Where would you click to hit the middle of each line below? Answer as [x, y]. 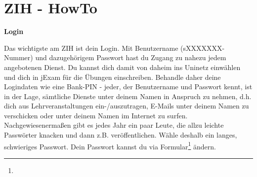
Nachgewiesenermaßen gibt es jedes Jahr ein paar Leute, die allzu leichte [114, 125]
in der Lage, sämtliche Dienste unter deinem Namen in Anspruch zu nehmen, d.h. [128, 96]
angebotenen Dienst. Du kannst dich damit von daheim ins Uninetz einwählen [122, 67]
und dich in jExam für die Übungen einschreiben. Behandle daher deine [112, 77]
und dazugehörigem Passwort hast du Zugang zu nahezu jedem [131, 57]
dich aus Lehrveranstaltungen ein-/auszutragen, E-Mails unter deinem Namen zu [127, 106]
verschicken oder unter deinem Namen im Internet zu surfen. [96, 115]
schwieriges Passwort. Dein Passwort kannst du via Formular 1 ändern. [110, 145]
